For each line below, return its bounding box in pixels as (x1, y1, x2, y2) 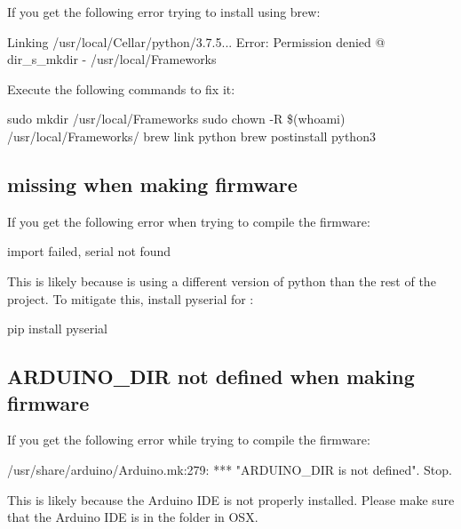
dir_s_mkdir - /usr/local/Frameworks (7, 50, 217, 68)
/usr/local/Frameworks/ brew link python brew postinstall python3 (7, 126, 376, 145)
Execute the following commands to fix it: (7, 79, 235, 98)
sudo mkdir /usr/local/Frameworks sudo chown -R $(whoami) (7, 109, 346, 128)
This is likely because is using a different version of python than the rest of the (7, 271, 436, 290)
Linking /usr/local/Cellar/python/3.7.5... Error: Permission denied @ (7, 32, 385, 51)
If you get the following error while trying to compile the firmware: (7, 430, 370, 449)
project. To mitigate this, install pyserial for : (7, 289, 254, 308)
